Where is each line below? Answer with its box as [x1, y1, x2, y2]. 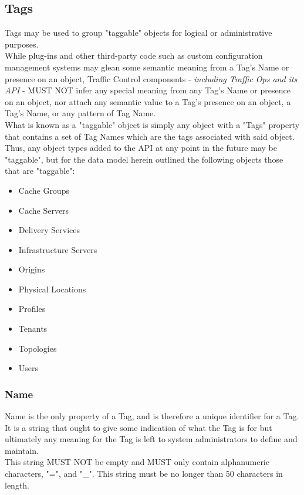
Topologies [18, 342, 57, 354]
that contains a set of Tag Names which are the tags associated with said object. [5, 130, 295, 142]
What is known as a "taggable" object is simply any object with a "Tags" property [5, 118, 300, 130]
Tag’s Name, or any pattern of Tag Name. [5, 107, 156, 119]
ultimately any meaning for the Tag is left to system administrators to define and [5, 433, 298, 445]
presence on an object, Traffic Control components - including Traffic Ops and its [5, 72, 298, 85]
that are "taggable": [5, 164, 75, 177]
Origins [18, 263, 45, 275]
